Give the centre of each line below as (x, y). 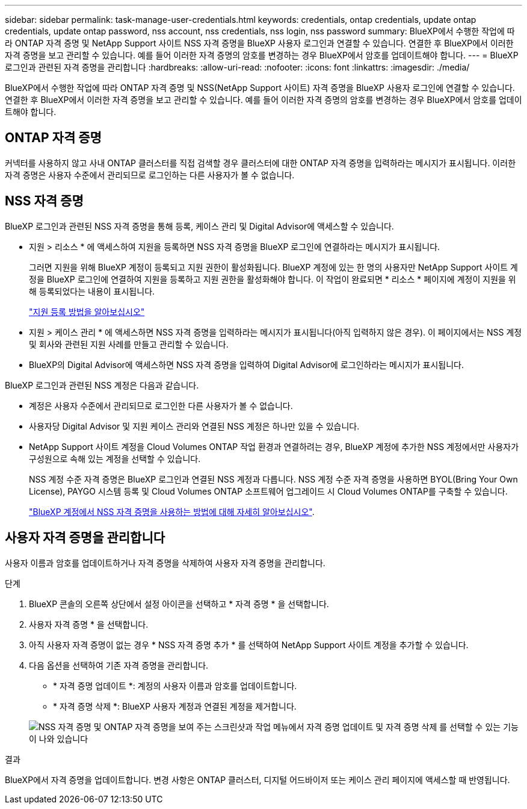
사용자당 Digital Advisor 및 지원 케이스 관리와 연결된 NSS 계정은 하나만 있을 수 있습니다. (194, 426)
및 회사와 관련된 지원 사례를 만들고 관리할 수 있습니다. (129, 344)
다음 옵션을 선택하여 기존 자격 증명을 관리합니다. (119, 665)
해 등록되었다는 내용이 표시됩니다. (92, 291)
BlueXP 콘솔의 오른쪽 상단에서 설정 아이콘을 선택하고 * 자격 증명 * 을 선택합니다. (179, 604)
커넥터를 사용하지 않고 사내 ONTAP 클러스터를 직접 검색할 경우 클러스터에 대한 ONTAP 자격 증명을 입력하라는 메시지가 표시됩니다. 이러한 (260, 163)
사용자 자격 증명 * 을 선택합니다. (89, 624)
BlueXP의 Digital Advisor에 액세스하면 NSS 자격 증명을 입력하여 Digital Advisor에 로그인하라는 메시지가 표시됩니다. (247, 364)
